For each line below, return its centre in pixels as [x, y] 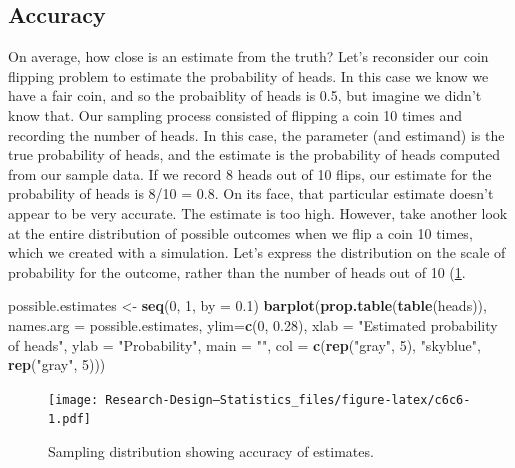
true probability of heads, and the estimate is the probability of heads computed [254, 154]
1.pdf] [69, 419]
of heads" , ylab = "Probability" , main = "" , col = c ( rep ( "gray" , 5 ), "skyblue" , [244, 344]
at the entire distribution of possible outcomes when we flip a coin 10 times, [240, 232]
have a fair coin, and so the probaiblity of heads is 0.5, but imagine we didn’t [245, 95]
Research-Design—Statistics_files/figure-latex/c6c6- [288, 399]
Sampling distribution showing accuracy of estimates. [211, 451]
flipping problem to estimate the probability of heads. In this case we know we [248, 75]
